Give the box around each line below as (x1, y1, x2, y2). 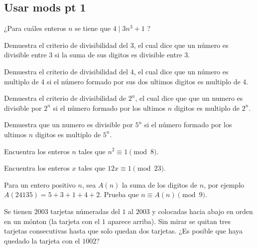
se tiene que (75, 23, 111, 33)
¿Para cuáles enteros (4, 23, 66, 33)
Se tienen (4, 206, 32, 216)
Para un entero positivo (4, 179, 76, 190)
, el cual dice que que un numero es (135, 93, 243, 103)
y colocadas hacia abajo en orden (152, 206, 253, 216)
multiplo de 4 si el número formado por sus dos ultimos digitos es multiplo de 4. (4, 76, 249, 86)
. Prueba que (100, 189, 139, 200)
